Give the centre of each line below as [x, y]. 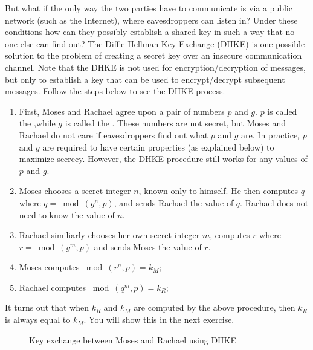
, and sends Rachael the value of [174, 202]
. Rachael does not [274, 202]
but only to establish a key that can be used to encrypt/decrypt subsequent [145, 79]
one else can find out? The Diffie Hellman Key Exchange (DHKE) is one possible [155, 43]
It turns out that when [47, 307]
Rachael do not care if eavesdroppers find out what [114, 134]
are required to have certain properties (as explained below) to [158, 147]
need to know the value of [67, 214]
